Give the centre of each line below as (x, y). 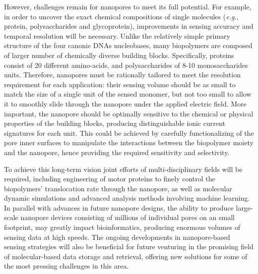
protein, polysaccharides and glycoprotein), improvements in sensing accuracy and (129, 26)
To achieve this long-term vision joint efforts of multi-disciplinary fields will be (123, 169)
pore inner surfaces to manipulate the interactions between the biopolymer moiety (129, 142)
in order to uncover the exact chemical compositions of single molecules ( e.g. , (121, 16)
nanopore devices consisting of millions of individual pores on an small (128, 217)
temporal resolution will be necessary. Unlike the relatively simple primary (117, 35)
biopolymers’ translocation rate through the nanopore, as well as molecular (118, 188)
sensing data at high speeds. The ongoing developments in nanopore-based (117, 237)
